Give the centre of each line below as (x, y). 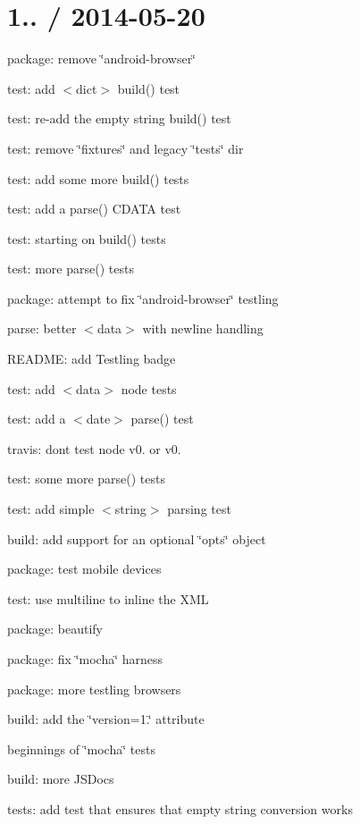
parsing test (199, 509)
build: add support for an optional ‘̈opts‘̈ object (137, 538)
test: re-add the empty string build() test (119, 118)
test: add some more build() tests (98, 178)
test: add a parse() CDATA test (94, 209)
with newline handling (203, 328)
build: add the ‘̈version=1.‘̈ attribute (106, 719)
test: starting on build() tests (87, 238)
